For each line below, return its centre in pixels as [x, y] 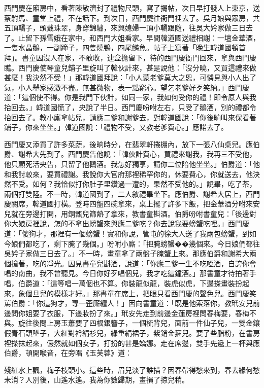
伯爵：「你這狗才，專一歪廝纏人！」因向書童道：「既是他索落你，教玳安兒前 [135, 303]
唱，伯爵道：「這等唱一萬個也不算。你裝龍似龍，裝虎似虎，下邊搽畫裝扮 [123, 283]
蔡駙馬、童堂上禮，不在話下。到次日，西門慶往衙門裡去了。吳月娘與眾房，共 [132, 17]
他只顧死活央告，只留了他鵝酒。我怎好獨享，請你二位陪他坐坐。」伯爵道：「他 [132, 164]
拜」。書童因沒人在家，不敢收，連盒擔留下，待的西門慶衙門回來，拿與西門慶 [130, 57]
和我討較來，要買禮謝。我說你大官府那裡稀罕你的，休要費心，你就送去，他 [128, 174]
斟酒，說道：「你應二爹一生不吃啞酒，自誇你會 [180, 263]
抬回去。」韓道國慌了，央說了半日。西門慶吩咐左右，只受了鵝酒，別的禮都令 [130, 107]
